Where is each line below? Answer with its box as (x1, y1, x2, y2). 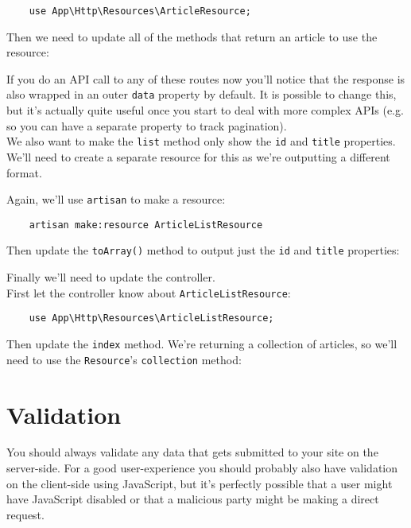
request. (6, 506, 45, 522)
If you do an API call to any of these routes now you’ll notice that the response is (6, 70, 405, 87)
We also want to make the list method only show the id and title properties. (6, 133, 396, 149)
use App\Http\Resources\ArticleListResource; (29, 313, 274, 324)
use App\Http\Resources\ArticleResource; (29, 6, 251, 17)
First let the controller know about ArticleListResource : (6, 284, 291, 301)
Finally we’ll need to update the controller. (6, 269, 215, 285)
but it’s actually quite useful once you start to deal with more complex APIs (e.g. (6, 102, 404, 118)
